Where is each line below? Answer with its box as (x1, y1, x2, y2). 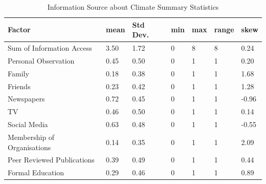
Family (8, 68, 29, 78)
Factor (8, 24, 31, 35)
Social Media (8, 119, 48, 130)
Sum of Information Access (8, 43, 92, 53)
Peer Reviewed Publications (8, 154, 95, 165)
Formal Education (8, 167, 64, 178)
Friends (8, 80, 31, 91)
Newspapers (8, 93, 45, 104)
